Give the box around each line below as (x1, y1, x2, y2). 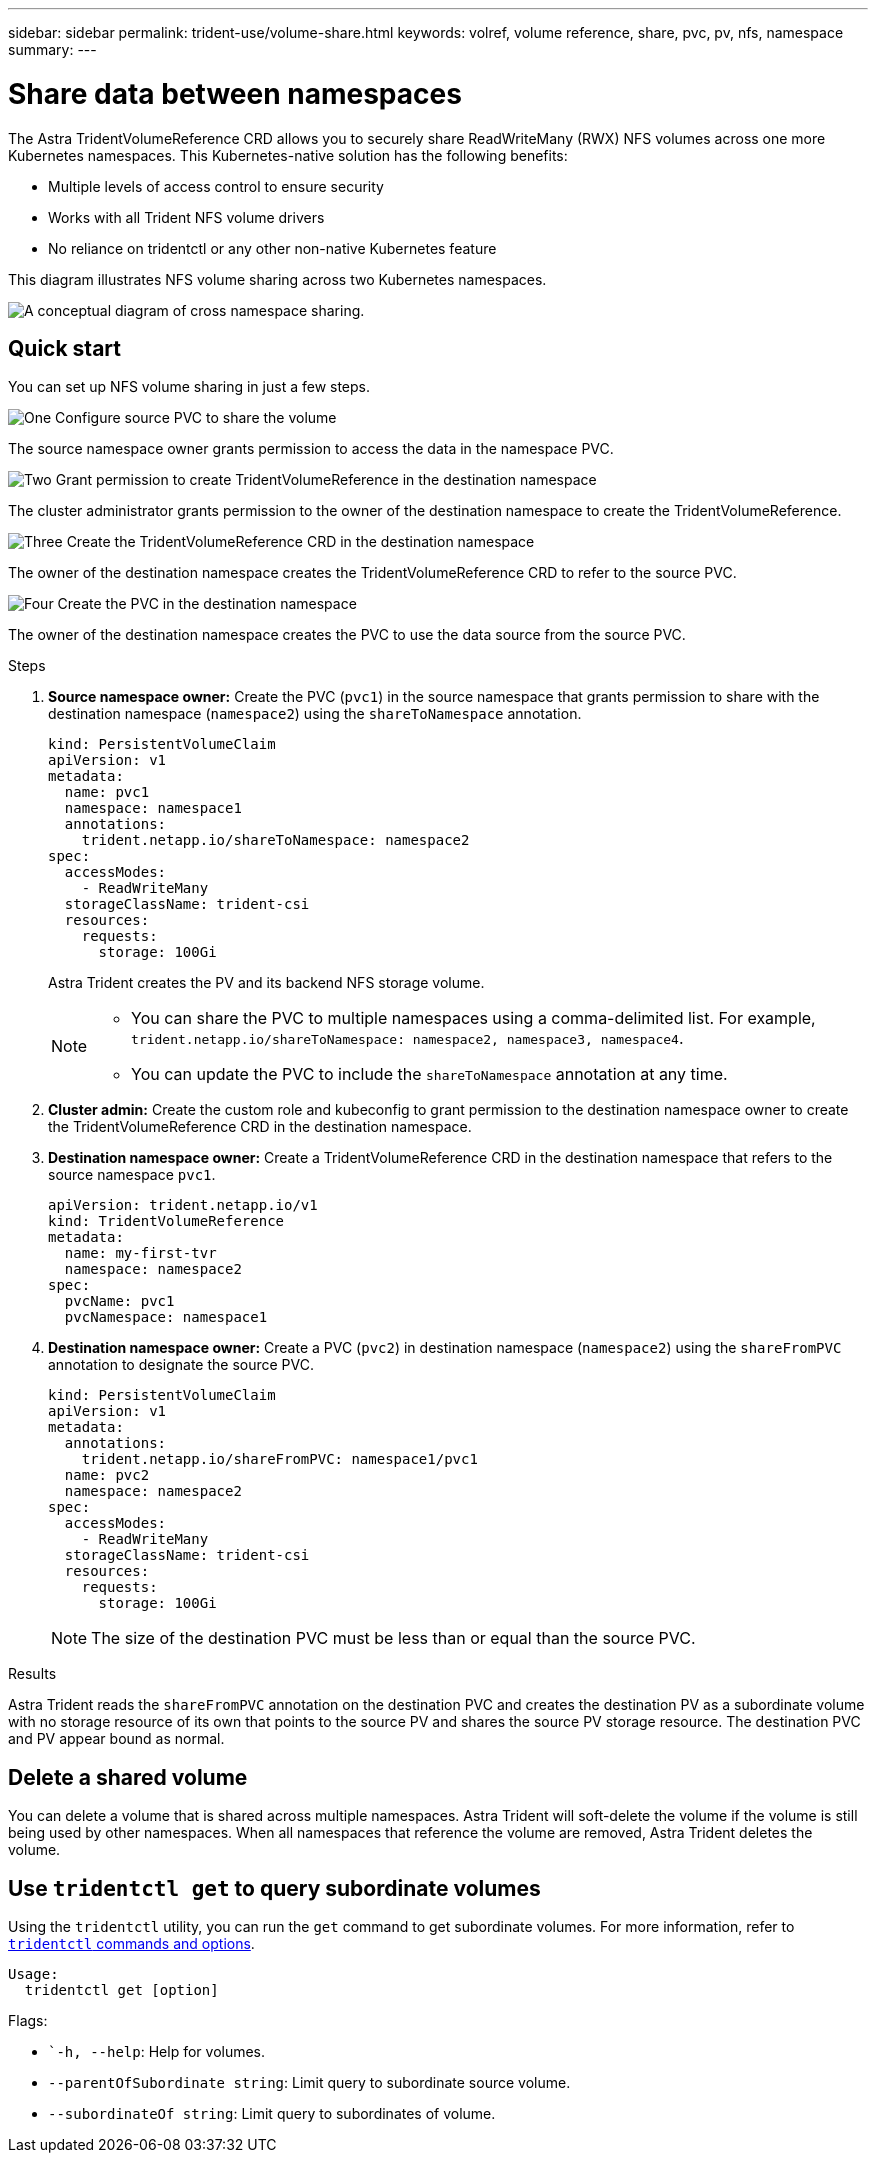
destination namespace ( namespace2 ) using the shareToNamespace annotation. (48, 705, 582, 723)
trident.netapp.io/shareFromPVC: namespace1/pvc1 (81, 1451, 478, 1468)
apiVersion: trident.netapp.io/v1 (48, 1197, 318, 1214)
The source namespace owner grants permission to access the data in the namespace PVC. (8, 440, 614, 458)
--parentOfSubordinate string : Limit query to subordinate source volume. (48, 2074, 571, 2092)
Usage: (8, 1966, 59, 1983)
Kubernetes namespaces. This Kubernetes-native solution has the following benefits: (8, 146, 568, 164)
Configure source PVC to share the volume (55, 409, 337, 427)
